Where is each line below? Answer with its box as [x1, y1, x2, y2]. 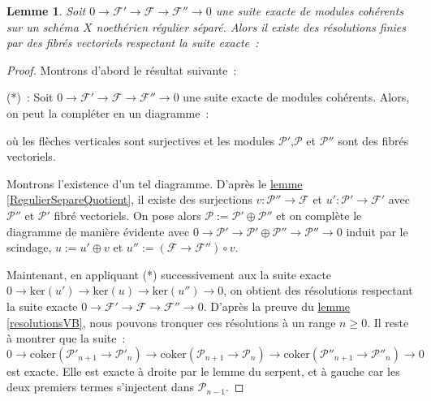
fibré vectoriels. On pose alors [54, 206, 201, 223]
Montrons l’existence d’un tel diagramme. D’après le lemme [6, 175, 303, 192]
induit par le [346, 222, 408, 239]
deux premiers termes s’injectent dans [6, 378, 195, 395]
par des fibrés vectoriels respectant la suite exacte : [6, 34, 259, 51]
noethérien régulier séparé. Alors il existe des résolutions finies [96, 18, 406, 35]
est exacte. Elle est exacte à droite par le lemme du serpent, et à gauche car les [6, 362, 400, 379]
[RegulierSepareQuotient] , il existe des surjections [6, 191, 252, 208]
